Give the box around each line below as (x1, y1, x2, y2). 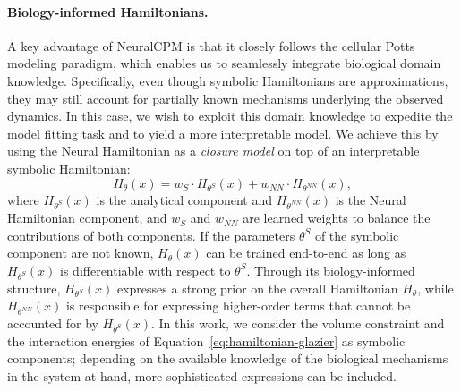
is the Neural (335, 191, 406, 209)
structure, (7, 278, 61, 297)
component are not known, (7, 243, 154, 262)
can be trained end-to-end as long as (206, 243, 406, 262)
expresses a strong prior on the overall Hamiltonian (116, 278, 398, 297)
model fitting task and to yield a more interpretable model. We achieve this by (7, 123, 439, 142)
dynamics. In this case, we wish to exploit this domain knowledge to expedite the (7, 106, 453, 125)
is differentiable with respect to (60, 260, 231, 279)
